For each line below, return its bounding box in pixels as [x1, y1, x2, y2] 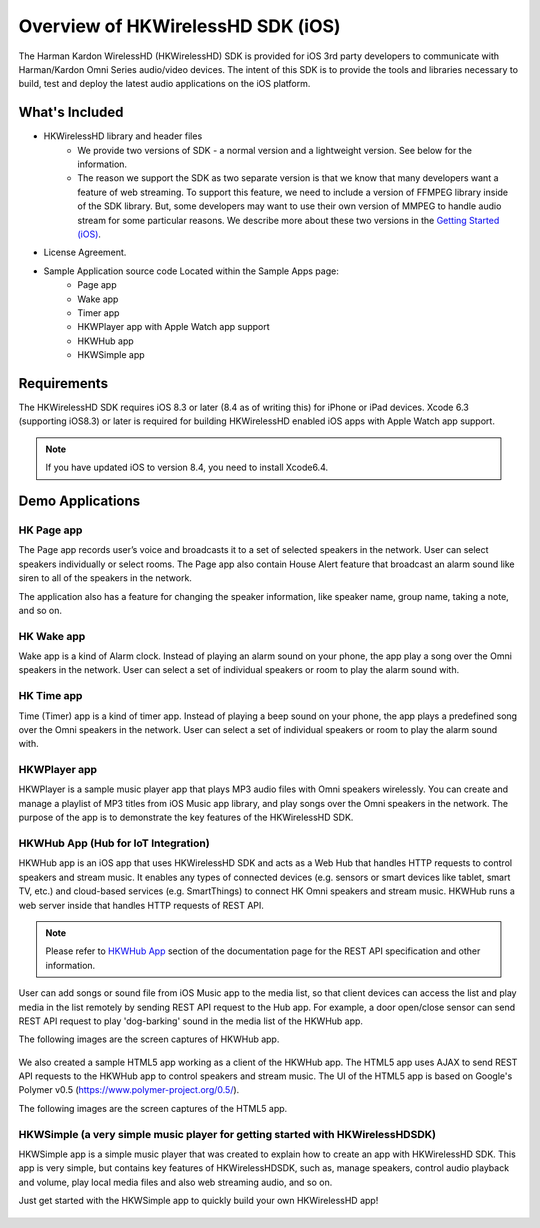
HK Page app [18, 523, 83, 537]
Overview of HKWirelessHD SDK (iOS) [18, 15, 341, 37]
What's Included [18, 104, 124, 121]
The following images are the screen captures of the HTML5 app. [18, 1102, 288, 1114]
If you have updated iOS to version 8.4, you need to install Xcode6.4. [45, 461, 329, 474]
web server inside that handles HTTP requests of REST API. [18, 899, 265, 911]
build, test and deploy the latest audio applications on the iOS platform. [18, 78, 311, 90]
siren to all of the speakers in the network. [18, 572, 192, 584]
